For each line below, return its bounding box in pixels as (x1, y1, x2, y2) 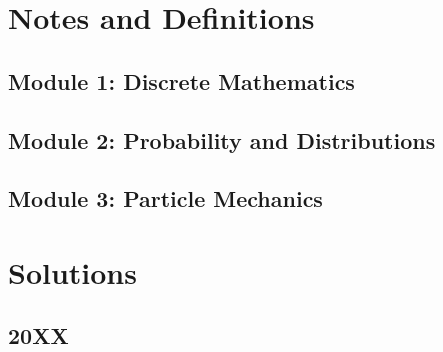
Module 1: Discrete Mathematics (8, 65, 355, 96)
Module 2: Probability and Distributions (8, 124, 436, 155)
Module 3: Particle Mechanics (8, 183, 323, 214)
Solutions (8, 251, 137, 292)
